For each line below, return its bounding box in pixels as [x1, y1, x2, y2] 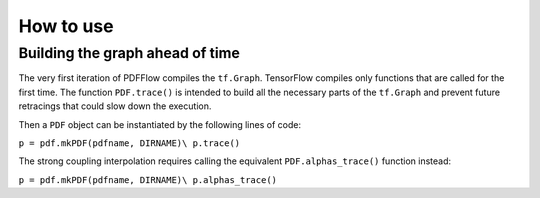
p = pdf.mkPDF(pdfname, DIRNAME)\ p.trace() [18, 137, 241, 149]
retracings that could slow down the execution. [18, 100, 212, 112]
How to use [18, 15, 114, 37]
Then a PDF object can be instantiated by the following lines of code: [18, 118, 302, 130]
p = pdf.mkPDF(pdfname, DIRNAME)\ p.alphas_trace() [18, 174, 278, 185]
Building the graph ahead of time [18, 44, 240, 62]
